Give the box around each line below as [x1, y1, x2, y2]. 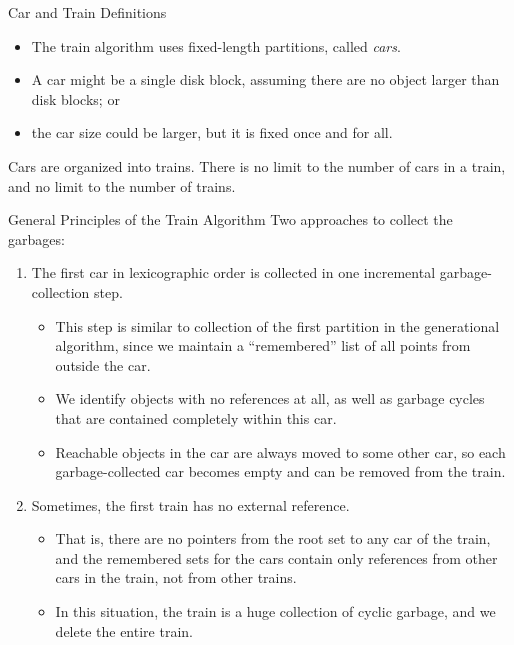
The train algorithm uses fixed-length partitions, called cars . [31, 35, 401, 56]
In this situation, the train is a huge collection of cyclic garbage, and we [55, 601, 496, 622]
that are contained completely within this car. [55, 407, 337, 428]
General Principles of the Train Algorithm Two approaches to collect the [8, 209, 453, 230]
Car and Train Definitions [8, 2, 167, 22]
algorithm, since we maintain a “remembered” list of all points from [55, 335, 471, 356]
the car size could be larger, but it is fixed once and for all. [31, 122, 393, 143]
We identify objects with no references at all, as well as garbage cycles [55, 388, 485, 409]
